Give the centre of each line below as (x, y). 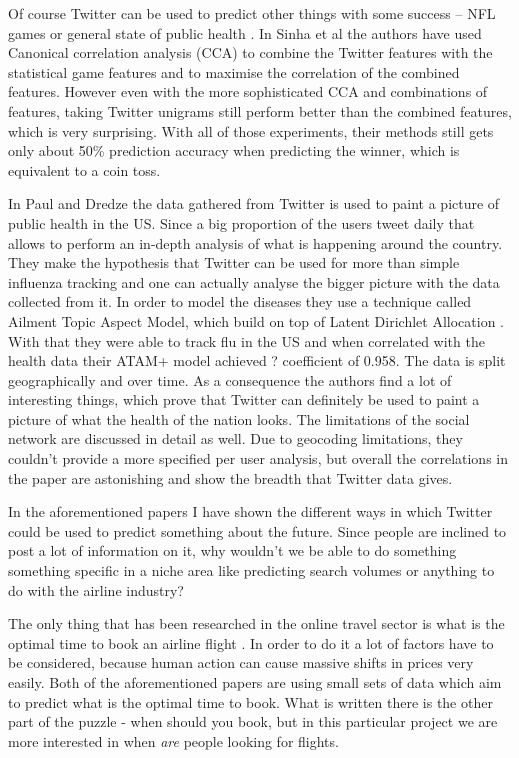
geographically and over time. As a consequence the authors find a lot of (230, 379)
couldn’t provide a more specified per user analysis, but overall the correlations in (258, 458)
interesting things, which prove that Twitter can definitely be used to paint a (244, 399)
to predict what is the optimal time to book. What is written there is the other (250, 701)
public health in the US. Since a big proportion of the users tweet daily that (241, 222)
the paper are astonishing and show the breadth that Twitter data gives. (230, 477)
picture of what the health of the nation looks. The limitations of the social (239, 418)
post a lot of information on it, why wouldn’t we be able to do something (232, 550)
